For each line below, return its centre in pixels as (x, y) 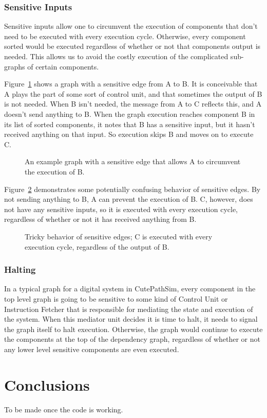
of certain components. (63, 66)
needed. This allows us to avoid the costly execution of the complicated (116, 56)
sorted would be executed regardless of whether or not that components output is (132, 46)
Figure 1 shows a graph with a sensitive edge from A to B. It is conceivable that (131, 84)
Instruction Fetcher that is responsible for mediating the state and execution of (129, 309)
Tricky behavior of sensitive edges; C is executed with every (119, 236)
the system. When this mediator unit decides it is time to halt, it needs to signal (131, 319)
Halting (20, 269)
